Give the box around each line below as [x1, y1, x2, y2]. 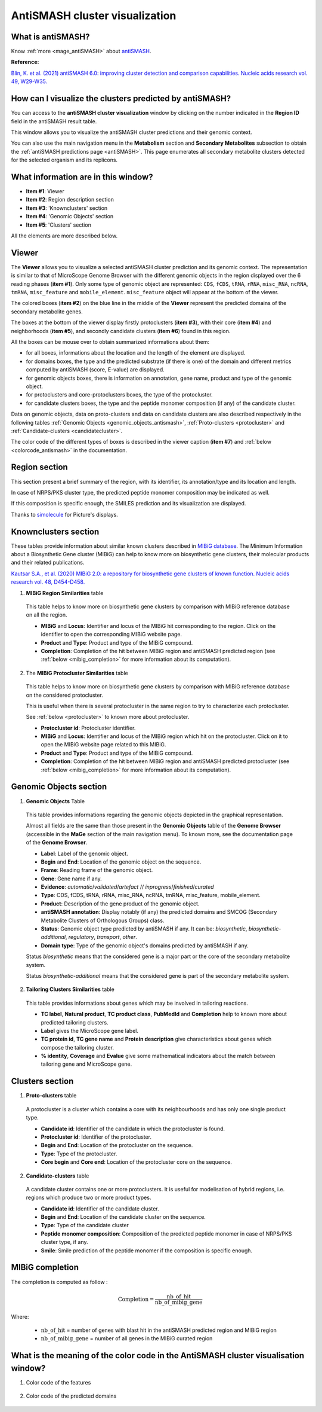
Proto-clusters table [26, 1092, 77, 1099]
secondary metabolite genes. [11, 308, 83, 315]
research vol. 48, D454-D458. [11, 578, 85, 585]
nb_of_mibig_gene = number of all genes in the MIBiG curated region [41, 1335, 213, 1342]
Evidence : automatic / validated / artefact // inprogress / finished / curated [41, 883, 214, 890]
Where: [11, 1313, 29, 1320]
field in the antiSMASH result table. [11, 117, 97, 125]
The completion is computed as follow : [11, 1278, 108, 1285]
